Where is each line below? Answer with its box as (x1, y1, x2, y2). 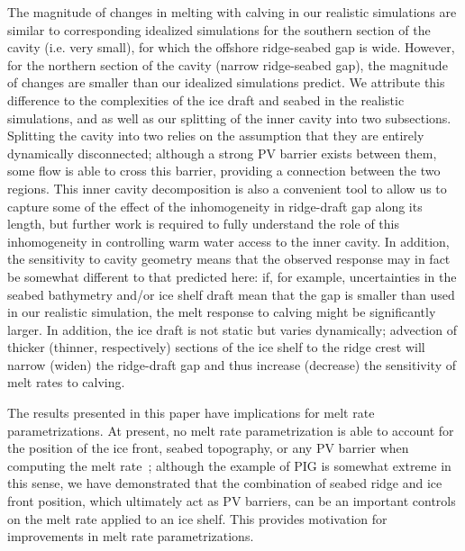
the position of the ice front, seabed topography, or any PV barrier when (7, 438, 409, 457)
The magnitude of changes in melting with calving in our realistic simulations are (7, 3, 457, 21)
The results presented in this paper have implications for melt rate (7, 403, 375, 422)
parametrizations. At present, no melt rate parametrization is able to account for (7, 420, 454, 439)
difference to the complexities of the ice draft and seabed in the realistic (7, 90, 405, 109)
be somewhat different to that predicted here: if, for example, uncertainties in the (7, 266, 457, 285)
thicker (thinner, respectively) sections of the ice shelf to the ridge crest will (7, 338, 425, 357)
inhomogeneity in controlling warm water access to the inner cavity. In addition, (7, 231, 450, 250)
